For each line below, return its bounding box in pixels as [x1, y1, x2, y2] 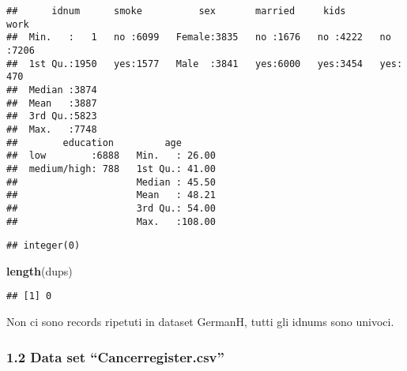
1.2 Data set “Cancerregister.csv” [6, 347, 224, 366]
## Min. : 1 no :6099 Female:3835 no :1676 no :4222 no [6, 32, 391, 43]
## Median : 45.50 [6, 176, 216, 188]
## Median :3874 [6, 84, 97, 96]
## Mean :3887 [6, 97, 97, 109]
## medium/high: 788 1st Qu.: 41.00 [6, 163, 216, 174]
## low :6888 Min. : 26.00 [6, 150, 216, 162]
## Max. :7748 [6, 123, 97, 135]
